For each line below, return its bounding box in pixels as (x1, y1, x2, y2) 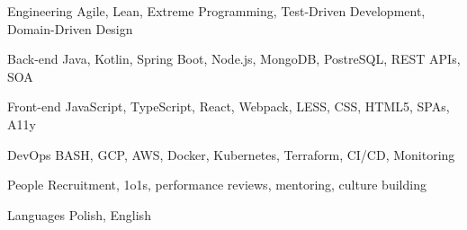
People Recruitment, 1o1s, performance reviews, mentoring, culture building (7, 175, 427, 194)
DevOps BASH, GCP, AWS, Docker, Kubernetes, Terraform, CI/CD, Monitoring (7, 145, 455, 164)
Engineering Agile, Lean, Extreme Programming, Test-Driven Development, (7, 2, 426, 20)
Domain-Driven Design (7, 19, 133, 38)
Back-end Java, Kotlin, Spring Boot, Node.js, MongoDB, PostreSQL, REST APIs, (7, 49, 461, 68)
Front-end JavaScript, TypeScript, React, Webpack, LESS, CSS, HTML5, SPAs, (7, 97, 450, 116)
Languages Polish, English (7, 205, 151, 224)
